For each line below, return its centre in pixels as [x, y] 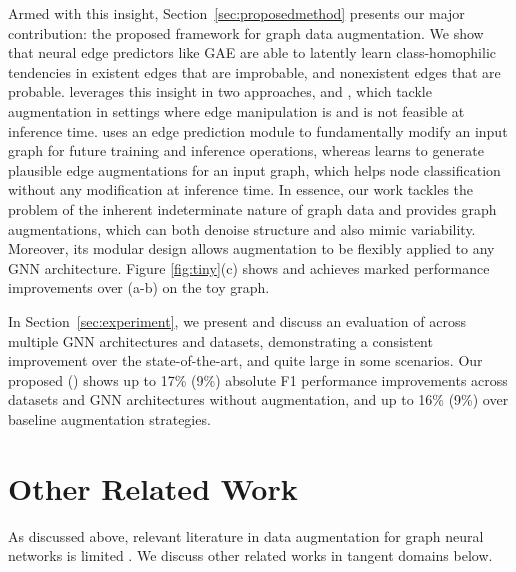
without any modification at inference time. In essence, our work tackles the [241, 189]
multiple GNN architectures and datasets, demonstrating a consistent [220, 340]
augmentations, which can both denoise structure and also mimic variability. [242, 228]
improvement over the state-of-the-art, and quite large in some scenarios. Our [245, 360]
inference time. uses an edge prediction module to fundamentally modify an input [258, 130]
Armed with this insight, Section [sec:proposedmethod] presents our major [236, 13]
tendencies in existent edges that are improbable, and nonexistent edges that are [254, 71]
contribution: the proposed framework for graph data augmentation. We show [246, 32]
